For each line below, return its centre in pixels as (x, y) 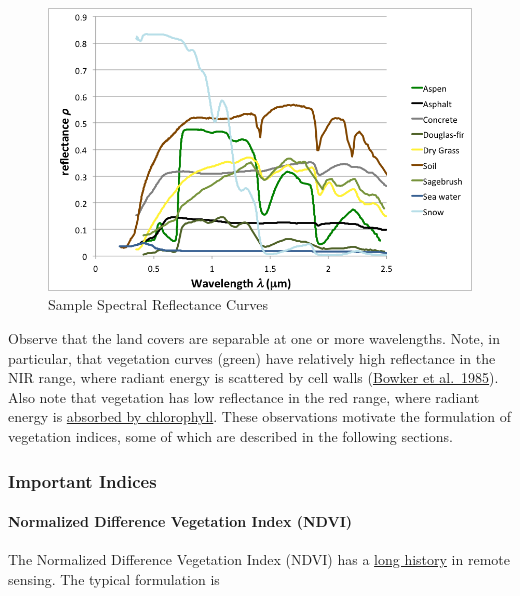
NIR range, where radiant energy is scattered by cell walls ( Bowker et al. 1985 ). (253, 377)
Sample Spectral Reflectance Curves (158, 304)
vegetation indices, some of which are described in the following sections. (230, 435)
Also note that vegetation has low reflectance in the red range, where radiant (244, 396)
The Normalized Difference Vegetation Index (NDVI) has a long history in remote (259, 559)
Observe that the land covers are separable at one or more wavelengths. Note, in (254, 338)
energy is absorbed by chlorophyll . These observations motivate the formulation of (260, 416)
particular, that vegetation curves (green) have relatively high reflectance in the (252, 357)
